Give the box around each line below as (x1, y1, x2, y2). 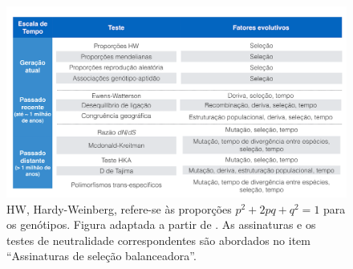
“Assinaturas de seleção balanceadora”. (6, 247, 197, 264)
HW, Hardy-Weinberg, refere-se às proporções (6, 200, 232, 217)
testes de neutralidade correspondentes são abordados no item (6, 231, 310, 248)
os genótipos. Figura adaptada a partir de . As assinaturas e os (6, 216, 316, 233)
